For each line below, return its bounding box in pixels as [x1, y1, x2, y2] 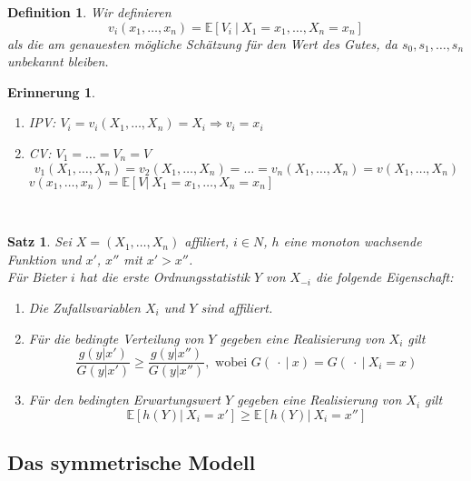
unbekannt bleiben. [7, 52, 109, 71]
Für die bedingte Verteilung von [28, 328, 204, 347]
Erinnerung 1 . [7, 82, 95, 101]
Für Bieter [7, 267, 66, 286]
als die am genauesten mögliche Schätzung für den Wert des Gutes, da [7, 34, 397, 53]
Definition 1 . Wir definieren [7, 3, 172, 21]
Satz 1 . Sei [7, 232, 72, 251]
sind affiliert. [201, 297, 273, 316]
